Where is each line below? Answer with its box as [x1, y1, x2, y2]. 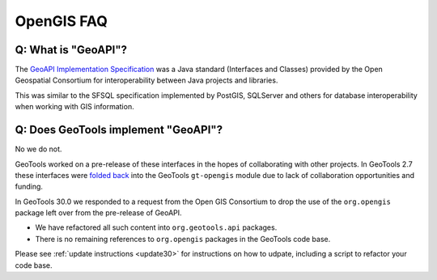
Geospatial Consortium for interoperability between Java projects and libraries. [15, 75, 278, 85]
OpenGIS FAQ [15, 12, 108, 30]
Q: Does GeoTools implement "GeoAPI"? [15, 123, 223, 137]
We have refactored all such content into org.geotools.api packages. [35, 223, 278, 232]
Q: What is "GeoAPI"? [15, 43, 127, 57]
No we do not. [15, 144, 62, 154]
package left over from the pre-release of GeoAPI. [15, 208, 182, 218]
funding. [15, 182, 44, 192]
